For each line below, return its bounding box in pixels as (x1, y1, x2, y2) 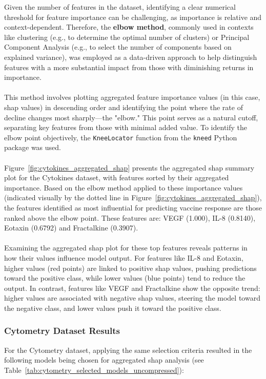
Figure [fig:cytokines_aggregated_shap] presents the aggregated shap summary (4, 162, 255, 173)
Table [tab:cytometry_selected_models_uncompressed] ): (4, 364, 184, 375)
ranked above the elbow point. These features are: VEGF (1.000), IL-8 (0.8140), (4, 212, 256, 223)
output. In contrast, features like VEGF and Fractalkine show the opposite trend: (4, 282, 260, 293)
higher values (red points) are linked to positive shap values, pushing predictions (4, 262, 257, 273)
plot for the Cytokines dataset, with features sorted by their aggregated (4, 172, 229, 183)
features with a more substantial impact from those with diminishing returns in (4, 61, 254, 72)
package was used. (4, 142, 61, 153)
